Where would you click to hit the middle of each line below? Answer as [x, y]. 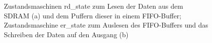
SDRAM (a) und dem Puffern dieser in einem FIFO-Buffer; [93, 15]
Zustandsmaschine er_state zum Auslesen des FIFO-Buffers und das [106, 25]
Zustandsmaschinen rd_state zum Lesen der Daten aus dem [94, 6]
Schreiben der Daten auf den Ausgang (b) [66, 34]
